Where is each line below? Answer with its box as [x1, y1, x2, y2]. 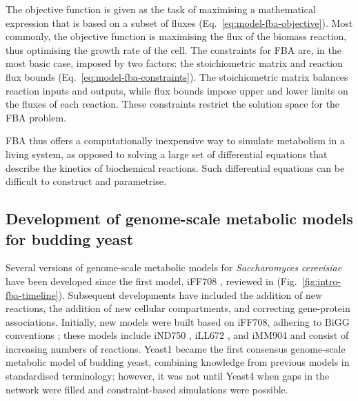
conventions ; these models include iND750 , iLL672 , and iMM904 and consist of [6, 328, 349, 342]
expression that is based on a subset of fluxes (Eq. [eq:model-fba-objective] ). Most [6, 15, 353, 30]
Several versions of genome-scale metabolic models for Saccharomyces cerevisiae [6, 260, 342, 275]
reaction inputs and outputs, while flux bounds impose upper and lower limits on [6, 83, 348, 97]
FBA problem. [6, 110, 66, 124]
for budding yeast [6, 228, 134, 249]
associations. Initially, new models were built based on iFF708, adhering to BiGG [6, 314, 350, 329]
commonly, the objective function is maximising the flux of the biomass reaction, [6, 29, 347, 43]
